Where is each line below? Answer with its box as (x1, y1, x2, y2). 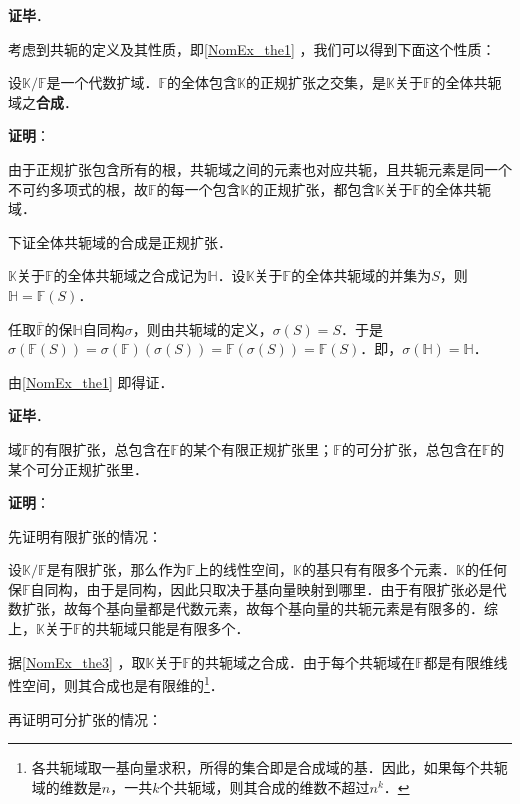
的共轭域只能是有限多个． (81, 618, 250, 639)
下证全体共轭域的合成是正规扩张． (8, 231, 232, 252)
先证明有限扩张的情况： (8, 525, 162, 546)
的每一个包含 (156, 178, 241, 199)
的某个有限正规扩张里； (179, 438, 334, 459)
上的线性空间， (195, 559, 294, 580)
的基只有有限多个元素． (302, 559, 457, 580)
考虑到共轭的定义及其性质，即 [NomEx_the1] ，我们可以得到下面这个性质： (8, 38, 496, 59)
